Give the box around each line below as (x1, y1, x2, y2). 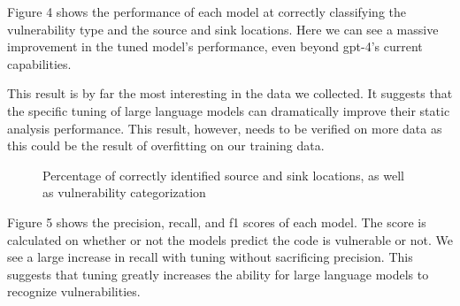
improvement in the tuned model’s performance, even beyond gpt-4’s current (7, 37, 423, 56)
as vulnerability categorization (42, 183, 206, 202)
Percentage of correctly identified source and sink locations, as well (42, 165, 404, 184)
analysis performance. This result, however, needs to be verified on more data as (7, 119, 442, 137)
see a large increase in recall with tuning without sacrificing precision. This (7, 248, 413, 266)
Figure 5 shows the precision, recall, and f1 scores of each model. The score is (7, 212, 426, 231)
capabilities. (7, 54, 72, 73)
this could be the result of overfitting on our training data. (7, 136, 325, 155)
